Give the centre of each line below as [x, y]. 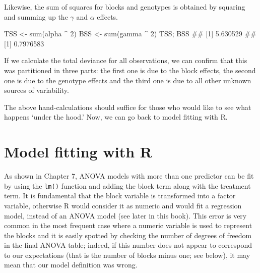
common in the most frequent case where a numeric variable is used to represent [128, 225]
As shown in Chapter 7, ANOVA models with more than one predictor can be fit [129, 176]
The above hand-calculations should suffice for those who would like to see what [128, 107]
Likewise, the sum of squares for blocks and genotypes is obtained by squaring [125, 7]
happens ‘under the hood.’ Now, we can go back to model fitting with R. [116, 117]
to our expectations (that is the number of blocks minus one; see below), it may [127, 255]
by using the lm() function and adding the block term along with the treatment [127, 185]
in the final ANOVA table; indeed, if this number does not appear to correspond [128, 245]
